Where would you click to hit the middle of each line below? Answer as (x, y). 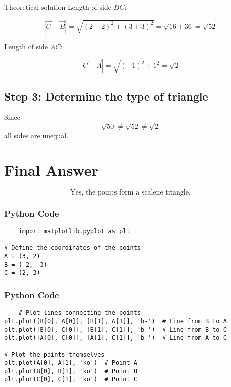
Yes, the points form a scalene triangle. (131, 192)
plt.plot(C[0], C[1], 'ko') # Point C (71, 380)
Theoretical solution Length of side (58, 7)
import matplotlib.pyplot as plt (74, 231)
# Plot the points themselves (54, 355)
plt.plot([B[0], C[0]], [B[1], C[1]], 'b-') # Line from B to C (115, 329)
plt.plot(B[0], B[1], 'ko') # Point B (71, 371)
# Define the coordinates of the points (73, 248)
